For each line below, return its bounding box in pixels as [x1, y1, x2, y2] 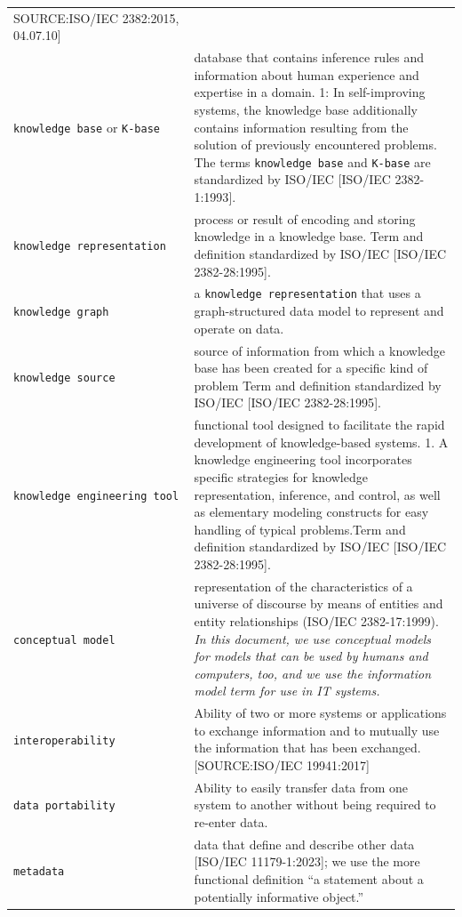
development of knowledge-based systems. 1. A [194, 432, 449, 451]
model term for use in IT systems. [194, 681, 380, 700]
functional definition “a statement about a [194, 870, 424, 889]
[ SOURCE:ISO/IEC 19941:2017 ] [194, 755, 370, 774]
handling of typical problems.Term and [194, 519, 406, 538]
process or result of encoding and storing [194, 209, 416, 228]
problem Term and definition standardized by [194, 375, 442, 394]
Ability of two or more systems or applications [194, 704, 447, 722]
